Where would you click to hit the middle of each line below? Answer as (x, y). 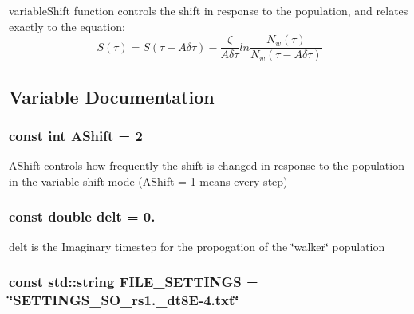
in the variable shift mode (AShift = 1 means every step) (148, 181)
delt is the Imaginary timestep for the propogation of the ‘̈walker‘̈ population (197, 246)
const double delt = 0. (82, 216)
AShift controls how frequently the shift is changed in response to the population (207, 165)
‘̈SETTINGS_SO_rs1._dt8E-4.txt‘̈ (124, 300)
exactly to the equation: (67, 26)
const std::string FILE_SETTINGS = (134, 282)
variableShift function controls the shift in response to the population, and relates (209, 10)
